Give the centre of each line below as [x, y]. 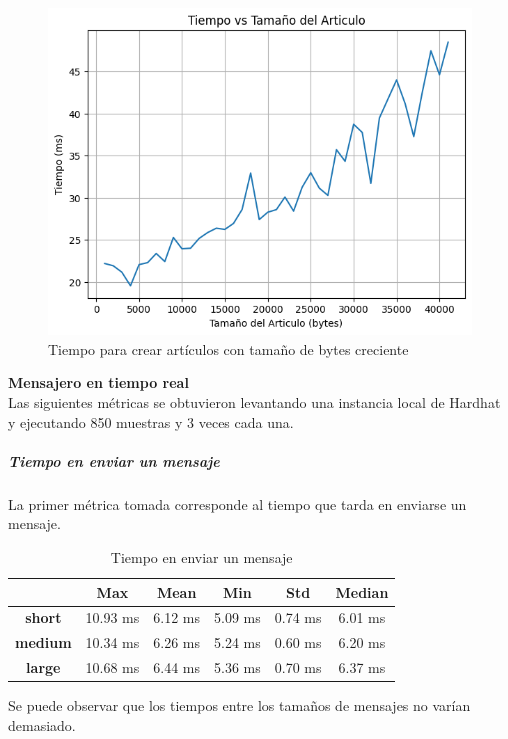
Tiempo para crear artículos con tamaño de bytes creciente [228, 348]
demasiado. [42, 724]
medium [43, 642]
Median [362, 591]
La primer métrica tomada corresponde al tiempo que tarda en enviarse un [237, 503]
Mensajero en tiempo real [98, 382]
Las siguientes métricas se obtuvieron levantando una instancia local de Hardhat [254, 402]
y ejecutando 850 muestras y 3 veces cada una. [151, 421]
